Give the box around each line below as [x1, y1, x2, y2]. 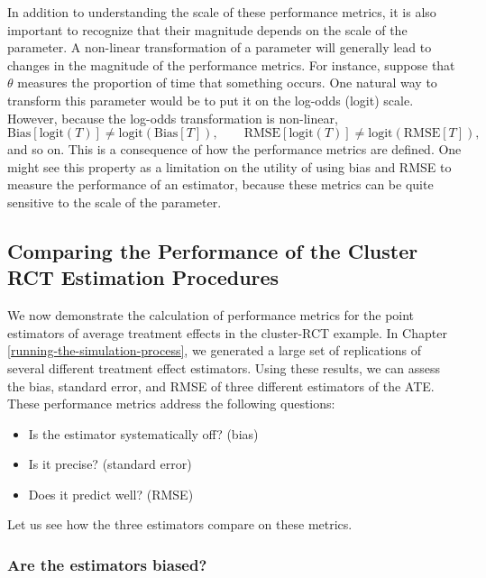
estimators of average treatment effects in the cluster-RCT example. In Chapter [7, 323, 447, 342]
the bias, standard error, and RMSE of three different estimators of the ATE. [7, 376, 435, 395]
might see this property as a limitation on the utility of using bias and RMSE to [7, 157, 452, 176]
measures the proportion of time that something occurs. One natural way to [17, 73, 437, 92]
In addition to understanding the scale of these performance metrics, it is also [7, 3, 436, 21]
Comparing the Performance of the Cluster [7, 236, 418, 264]
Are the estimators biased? [7, 553, 207, 575]
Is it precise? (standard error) [28, 454, 192, 473]
